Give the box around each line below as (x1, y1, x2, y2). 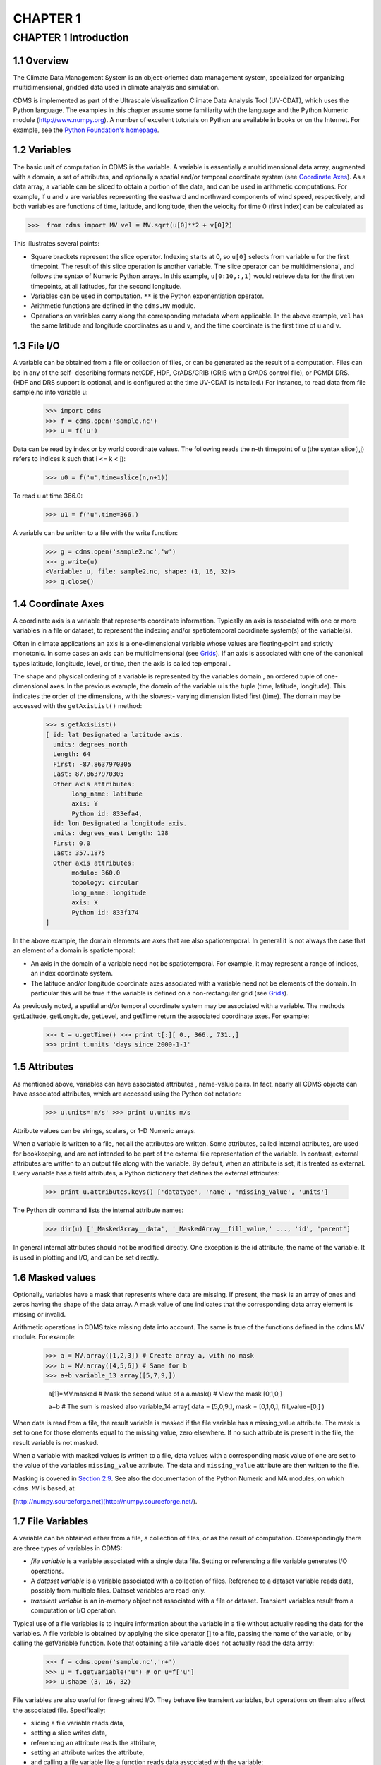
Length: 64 (53, 750, 91, 758)
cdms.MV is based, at (13, 1484, 75, 1492)
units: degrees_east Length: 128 (53, 830, 169, 837)
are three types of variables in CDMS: (13, 1543, 123, 1552)
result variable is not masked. (13, 1438, 99, 1447)
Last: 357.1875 (53, 849, 106, 857)
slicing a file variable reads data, (30, 1718, 125, 1727)
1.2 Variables (13, 144, 71, 156)
